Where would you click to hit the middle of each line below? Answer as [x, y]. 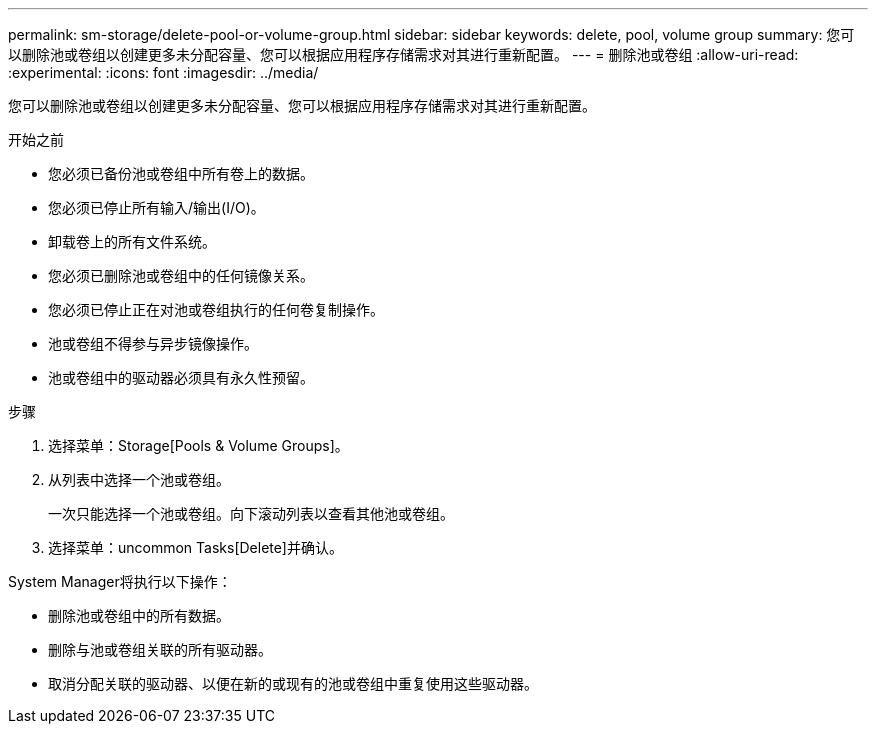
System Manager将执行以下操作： [120, 581]
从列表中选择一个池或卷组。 [139, 479]
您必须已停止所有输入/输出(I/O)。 [156, 207]
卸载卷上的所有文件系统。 [132, 241]
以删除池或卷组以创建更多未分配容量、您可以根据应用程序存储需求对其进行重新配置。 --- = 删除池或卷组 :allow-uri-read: [403, 54]
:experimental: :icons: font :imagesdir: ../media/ [163, 72]
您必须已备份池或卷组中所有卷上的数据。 [181, 173]
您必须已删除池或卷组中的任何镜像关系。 [181, 275]
